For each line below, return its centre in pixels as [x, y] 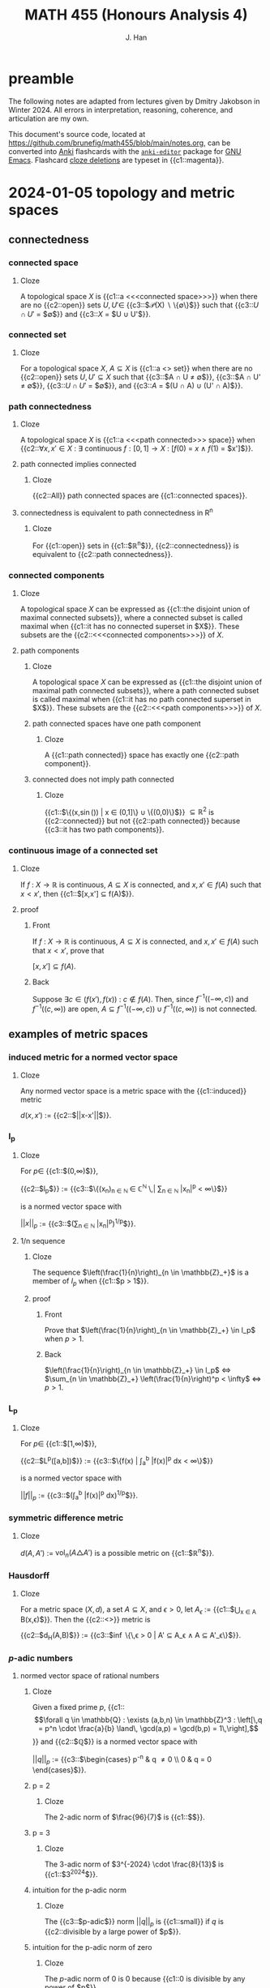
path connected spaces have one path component [116, 723]
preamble [41, 78]
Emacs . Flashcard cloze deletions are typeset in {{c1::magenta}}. [116, 160]
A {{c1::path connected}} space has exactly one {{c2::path [141, 755]
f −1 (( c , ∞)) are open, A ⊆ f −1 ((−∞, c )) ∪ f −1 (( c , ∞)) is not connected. [145, 1009]
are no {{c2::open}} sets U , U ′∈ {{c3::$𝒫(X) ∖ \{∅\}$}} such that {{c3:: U [139, 305]
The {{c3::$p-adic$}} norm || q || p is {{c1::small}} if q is [134, 1922]
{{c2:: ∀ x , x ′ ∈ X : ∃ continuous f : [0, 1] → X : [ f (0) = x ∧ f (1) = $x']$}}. [137, 448]
